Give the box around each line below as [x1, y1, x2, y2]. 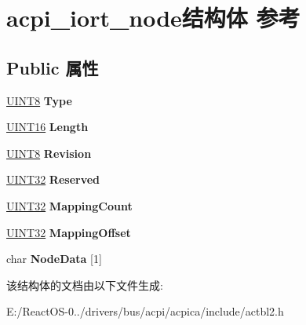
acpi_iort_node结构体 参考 [6, 2, 301, 34]
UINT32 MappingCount [6, 197, 133, 214]
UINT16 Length [6, 119, 89, 135]
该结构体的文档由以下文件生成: [6, 276, 163, 293]
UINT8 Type [6, 92, 72, 108]
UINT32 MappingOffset [6, 224, 131, 240]
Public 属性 [6, 55, 99, 79]
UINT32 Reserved [6, 171, 100, 188]
